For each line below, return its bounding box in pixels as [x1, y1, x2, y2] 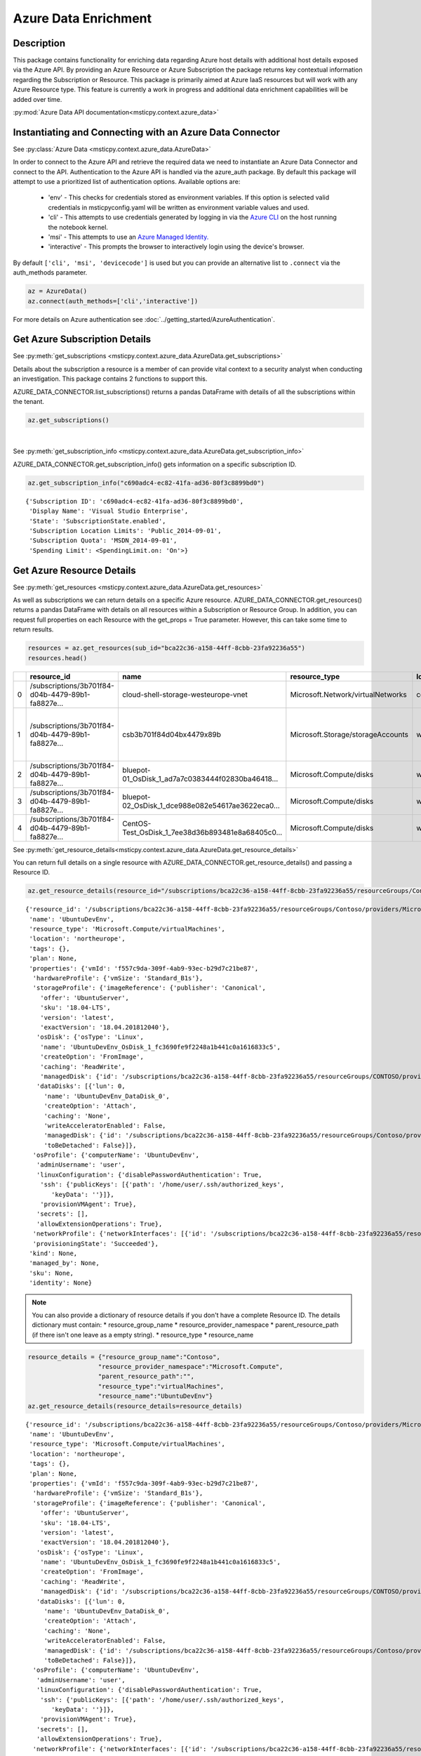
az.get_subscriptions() [27, 417, 110, 424]
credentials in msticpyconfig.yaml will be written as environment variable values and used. [48, 203, 309, 211]
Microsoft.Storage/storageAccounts [290, 729, 408, 739]
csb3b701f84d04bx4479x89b [121, 729, 221, 739]
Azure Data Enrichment [13, 11, 152, 26]
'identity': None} [29, 1279, 93, 1287]
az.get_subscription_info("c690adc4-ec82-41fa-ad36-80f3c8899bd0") [27, 478, 265, 487]
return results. [13, 625, 54, 634]
